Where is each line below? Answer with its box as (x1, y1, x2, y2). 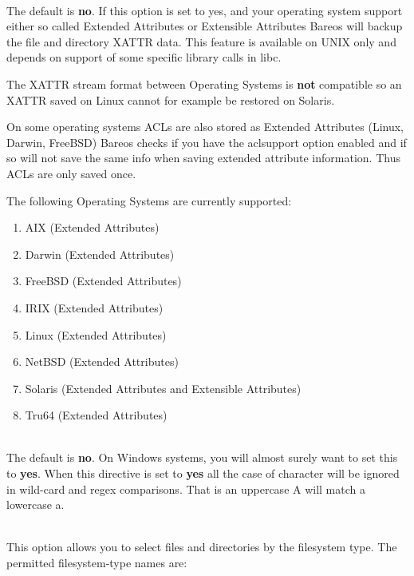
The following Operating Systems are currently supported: (6, 192, 292, 209)
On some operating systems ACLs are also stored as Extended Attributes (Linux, (6, 118, 404, 135)
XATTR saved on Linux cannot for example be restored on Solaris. (6, 91, 335, 108)
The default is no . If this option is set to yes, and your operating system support (6, 2, 403, 18)
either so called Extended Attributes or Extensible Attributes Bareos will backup (6, 18, 403, 34)
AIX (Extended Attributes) (25, 219, 160, 236)
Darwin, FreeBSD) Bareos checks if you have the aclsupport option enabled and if (6, 133, 407, 150)
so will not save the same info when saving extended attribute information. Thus (6, 149, 400, 166)
